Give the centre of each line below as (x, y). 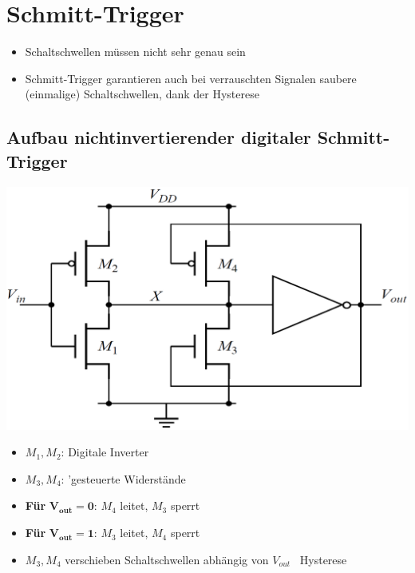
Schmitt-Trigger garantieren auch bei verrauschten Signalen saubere (191, 78)
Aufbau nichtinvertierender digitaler (159, 137)
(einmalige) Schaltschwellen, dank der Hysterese (142, 94)
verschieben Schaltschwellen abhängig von (167, 559)
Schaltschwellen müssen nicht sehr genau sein (135, 52)
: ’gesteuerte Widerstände (123, 478)
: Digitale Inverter (105, 452)
